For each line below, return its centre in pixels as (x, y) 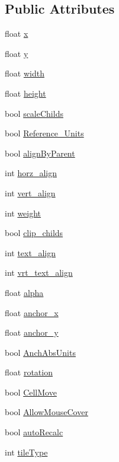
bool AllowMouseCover (46, 412)
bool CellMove (31, 392)
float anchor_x (32, 312)
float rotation (29, 372)
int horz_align (31, 173)
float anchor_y (32, 332)
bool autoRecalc (34, 432)
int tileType (26, 452)
